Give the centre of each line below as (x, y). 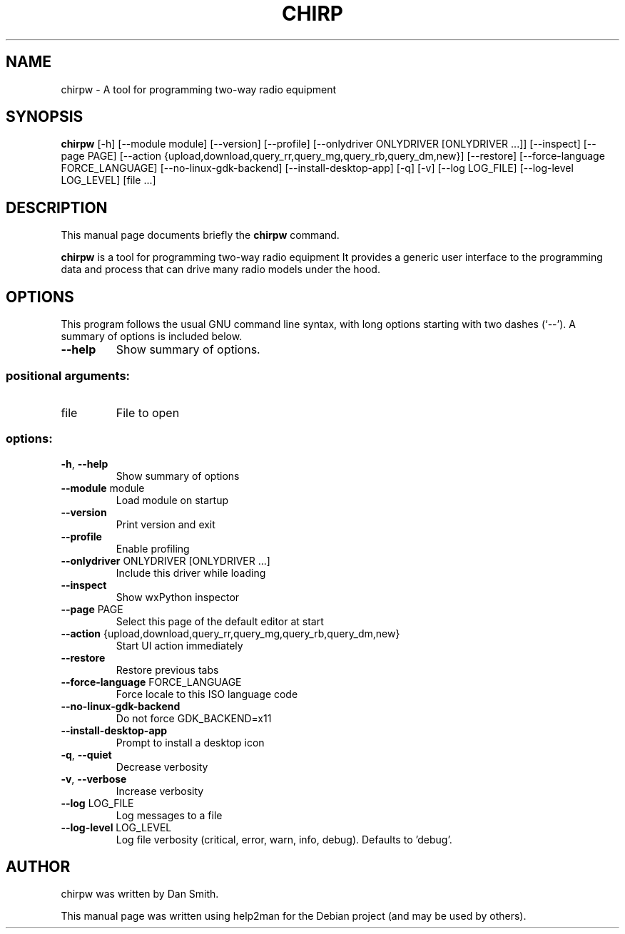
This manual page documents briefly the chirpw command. (200, 235)
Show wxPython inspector (178, 597)
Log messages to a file (169, 815)
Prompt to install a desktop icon (190, 742)
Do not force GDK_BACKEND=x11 (194, 718)
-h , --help (85, 463)
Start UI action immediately (179, 645)
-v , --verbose (94, 779)
